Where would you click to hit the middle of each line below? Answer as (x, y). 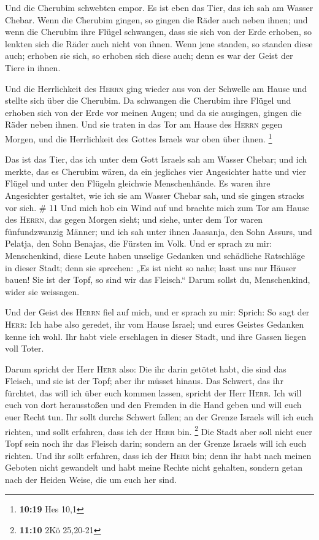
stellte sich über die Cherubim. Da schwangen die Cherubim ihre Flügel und (148, 100)
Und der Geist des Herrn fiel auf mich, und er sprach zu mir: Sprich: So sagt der (157, 312)
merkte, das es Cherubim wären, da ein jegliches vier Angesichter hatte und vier (156, 171)
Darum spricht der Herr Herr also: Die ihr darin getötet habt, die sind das (146, 368)
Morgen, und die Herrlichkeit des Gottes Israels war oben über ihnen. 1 (139, 137)
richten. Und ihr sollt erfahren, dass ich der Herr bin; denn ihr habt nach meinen (158, 455)
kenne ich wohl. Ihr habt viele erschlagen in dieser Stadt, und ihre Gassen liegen (156, 336)
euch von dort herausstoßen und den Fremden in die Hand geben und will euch (153, 405)
